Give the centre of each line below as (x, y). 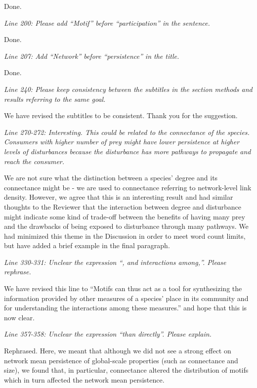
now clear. (19, 317)
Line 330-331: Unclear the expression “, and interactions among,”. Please (115, 262)
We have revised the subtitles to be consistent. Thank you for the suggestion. (121, 115)
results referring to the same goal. (55, 99)
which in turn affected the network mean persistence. (84, 379)
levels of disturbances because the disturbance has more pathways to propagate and (128, 151)
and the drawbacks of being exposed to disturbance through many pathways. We (126, 226)
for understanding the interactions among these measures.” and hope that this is (126, 308)
